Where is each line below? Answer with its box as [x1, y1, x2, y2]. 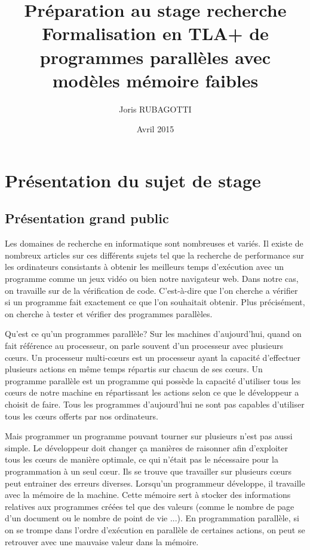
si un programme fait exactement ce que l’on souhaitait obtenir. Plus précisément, [5, 296, 305, 308]
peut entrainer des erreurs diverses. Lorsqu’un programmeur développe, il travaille [5, 476, 305, 489]
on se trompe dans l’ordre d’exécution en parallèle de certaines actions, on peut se [5, 523, 305, 536]
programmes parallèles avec [39, 44, 271, 69]
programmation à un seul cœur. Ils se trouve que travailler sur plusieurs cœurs [5, 464, 292, 477]
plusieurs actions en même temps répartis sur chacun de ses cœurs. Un [5, 363, 263, 375]
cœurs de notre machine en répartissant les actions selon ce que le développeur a [5, 386, 299, 399]
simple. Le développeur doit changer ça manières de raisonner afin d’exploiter [5, 441, 288, 454]
